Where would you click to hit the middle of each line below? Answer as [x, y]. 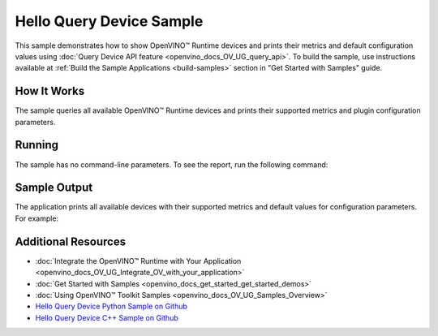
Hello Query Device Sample [109, 21]
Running [37, 145]
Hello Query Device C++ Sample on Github [107, 317]
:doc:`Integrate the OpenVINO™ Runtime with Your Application [138, 261]
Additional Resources [70, 241]
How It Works [50, 91]
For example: [37, 218]
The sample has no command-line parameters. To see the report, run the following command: [172, 164]
